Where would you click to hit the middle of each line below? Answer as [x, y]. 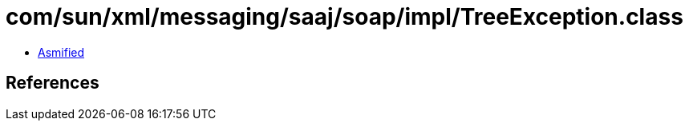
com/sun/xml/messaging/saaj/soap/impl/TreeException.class [344, 17]
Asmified [61, 52]
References [53, 83]
